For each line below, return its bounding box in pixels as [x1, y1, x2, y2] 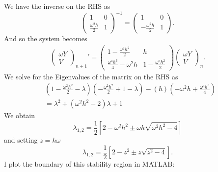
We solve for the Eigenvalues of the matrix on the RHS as [4, 71, 178, 81]
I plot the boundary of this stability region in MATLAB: [4, 159, 175, 169]
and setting [4, 135, 38, 145]
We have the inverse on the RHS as [4, 1, 110, 11]
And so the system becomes [4, 33, 87, 44]
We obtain [4, 110, 35, 121]
